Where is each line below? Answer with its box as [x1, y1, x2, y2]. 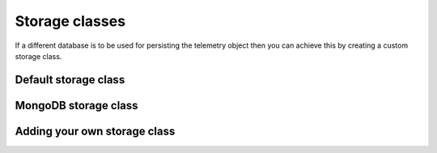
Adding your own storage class [15, 124, 176, 138]
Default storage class [15, 73, 125, 87]
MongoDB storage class [15, 98, 138, 113]
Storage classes [15, 12, 125, 30]
